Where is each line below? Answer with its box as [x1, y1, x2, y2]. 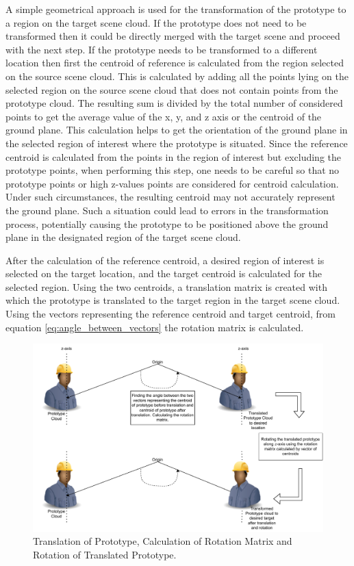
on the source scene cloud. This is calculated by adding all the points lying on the [5, 68, 349, 83]
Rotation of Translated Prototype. [33, 547, 177, 561]
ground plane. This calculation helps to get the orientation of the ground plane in [5, 123, 348, 137]
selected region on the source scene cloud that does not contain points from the [5, 82, 338, 97]
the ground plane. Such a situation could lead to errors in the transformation [5, 203, 329, 217]
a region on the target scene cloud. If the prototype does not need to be [5, 15, 307, 29]
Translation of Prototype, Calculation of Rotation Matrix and [33, 534, 292, 548]
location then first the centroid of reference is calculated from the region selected [5, 55, 344, 70]
